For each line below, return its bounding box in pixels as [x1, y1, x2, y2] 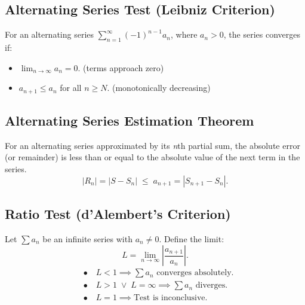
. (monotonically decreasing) [107, 81, 211, 94]
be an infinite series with [42, 232, 133, 245]
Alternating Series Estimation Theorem [5, 111, 254, 130]
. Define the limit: [159, 232, 224, 245]
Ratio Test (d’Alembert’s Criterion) [5, 205, 231, 223]
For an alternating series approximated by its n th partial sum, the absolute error [5, 139, 300, 151]
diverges [195, 281, 226, 290]
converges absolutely [156, 269, 232, 277]
